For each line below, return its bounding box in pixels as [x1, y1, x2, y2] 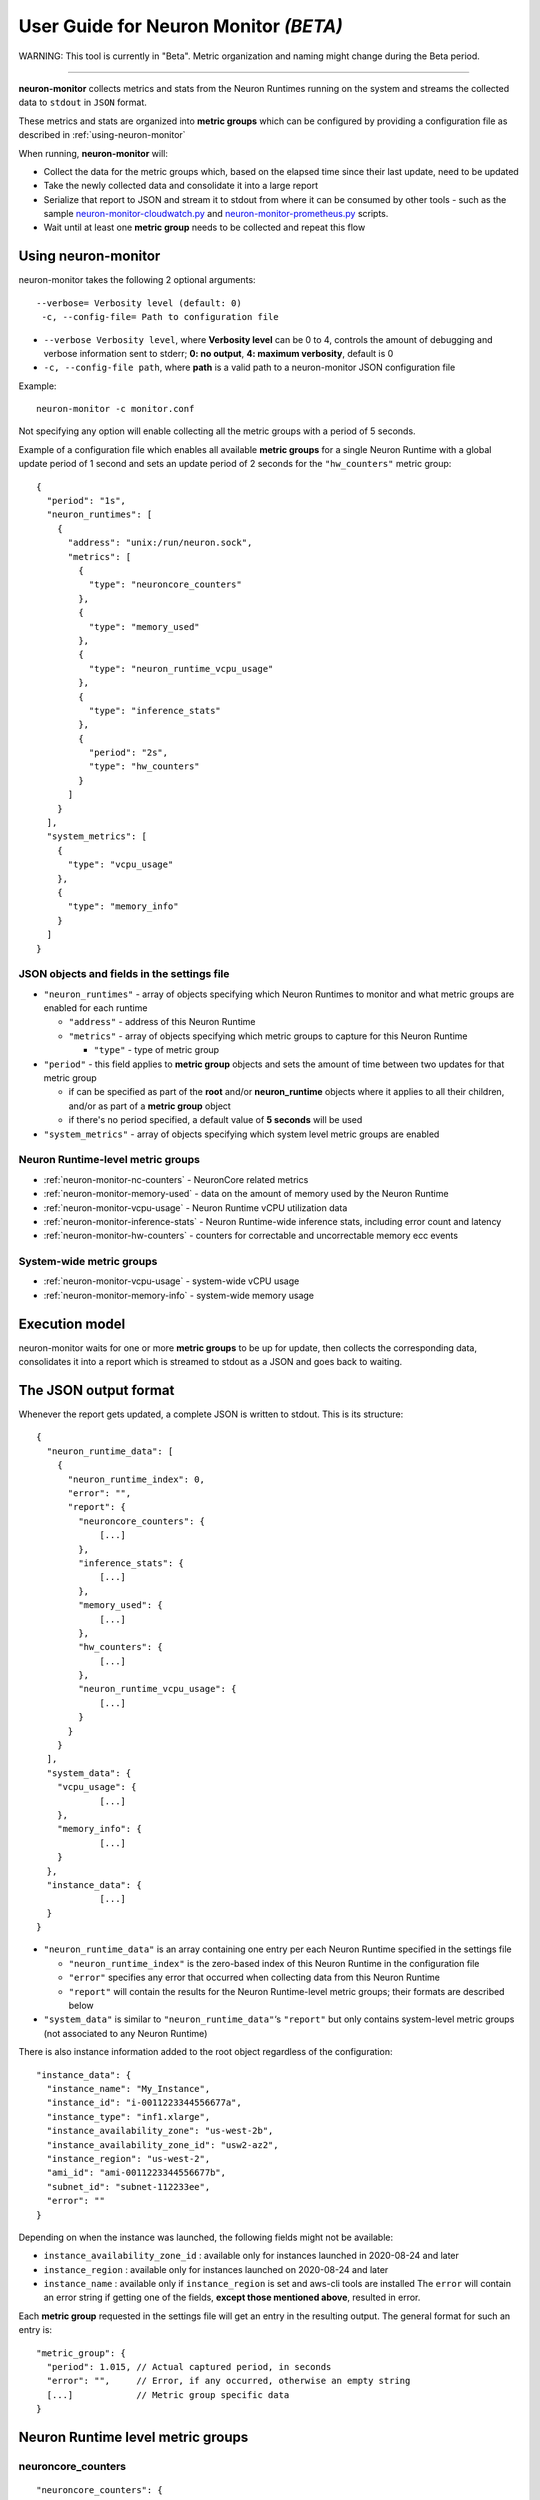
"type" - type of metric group [93, 1044, 220, 1056]
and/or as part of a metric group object [68, 1100, 232, 1112]
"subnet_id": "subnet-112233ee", [46, 2181, 211, 2192]
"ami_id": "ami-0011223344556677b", [46, 2167, 227, 2179]
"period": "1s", [46, 495, 127, 507]
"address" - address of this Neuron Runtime [68, 1016, 256, 1028]
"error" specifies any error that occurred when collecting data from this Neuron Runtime [68, 1971, 440, 1984]
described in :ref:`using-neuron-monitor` [18, 129, 186, 141]
